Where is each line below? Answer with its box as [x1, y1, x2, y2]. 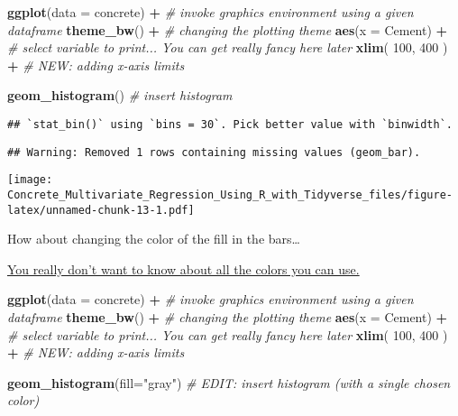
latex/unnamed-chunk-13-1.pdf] [7, 203, 195, 217]
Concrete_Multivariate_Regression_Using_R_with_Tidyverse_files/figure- [7, 188, 453, 201]
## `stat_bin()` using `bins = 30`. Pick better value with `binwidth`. [7, 117, 453, 131]
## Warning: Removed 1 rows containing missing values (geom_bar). [7, 145, 421, 159]
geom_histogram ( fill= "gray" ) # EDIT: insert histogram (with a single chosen [7, 373, 451, 392]
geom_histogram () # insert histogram [7, 86, 233, 105]
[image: [7, 173, 53, 187]
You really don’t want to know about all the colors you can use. [7, 259, 360, 278]
